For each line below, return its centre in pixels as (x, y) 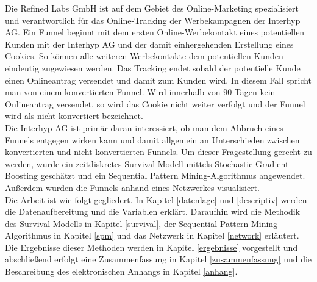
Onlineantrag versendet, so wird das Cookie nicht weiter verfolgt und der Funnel (155, 103)
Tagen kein (255, 92)
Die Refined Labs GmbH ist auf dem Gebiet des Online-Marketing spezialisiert (152, 8)
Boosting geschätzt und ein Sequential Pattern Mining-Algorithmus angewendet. (155, 175)
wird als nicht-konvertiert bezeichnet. (74, 116)
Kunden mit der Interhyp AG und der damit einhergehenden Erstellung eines (149, 44)
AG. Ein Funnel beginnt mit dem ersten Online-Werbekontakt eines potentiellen (155, 32)
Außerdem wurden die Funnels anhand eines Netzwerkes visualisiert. (133, 187)
